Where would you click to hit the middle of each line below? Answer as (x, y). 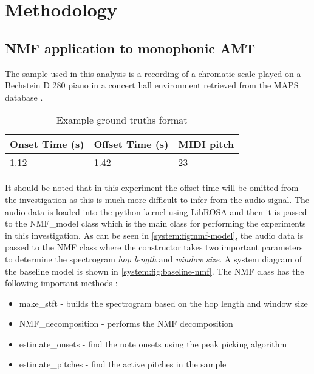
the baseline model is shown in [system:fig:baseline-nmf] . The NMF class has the (155, 271)
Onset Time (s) (47, 144)
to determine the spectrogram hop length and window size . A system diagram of (154, 259)
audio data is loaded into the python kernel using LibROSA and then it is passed (156, 211)
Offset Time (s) (131, 144)
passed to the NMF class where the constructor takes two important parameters (154, 247)
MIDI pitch (206, 144)
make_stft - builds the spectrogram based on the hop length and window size (163, 303)
